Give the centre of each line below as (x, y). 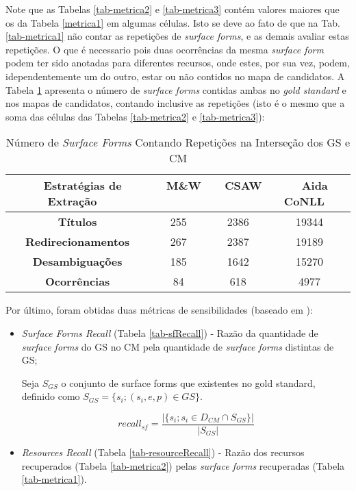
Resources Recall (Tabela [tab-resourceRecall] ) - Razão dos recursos (163, 452)
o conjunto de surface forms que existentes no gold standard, (188, 382)
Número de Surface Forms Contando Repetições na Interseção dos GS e (178, 142)
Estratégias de (82, 186)
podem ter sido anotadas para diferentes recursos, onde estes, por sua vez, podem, (178, 63)
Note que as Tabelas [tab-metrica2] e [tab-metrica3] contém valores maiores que (173, 9)
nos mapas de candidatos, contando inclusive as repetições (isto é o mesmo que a (175, 103)
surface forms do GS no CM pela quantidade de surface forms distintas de (178, 346)
